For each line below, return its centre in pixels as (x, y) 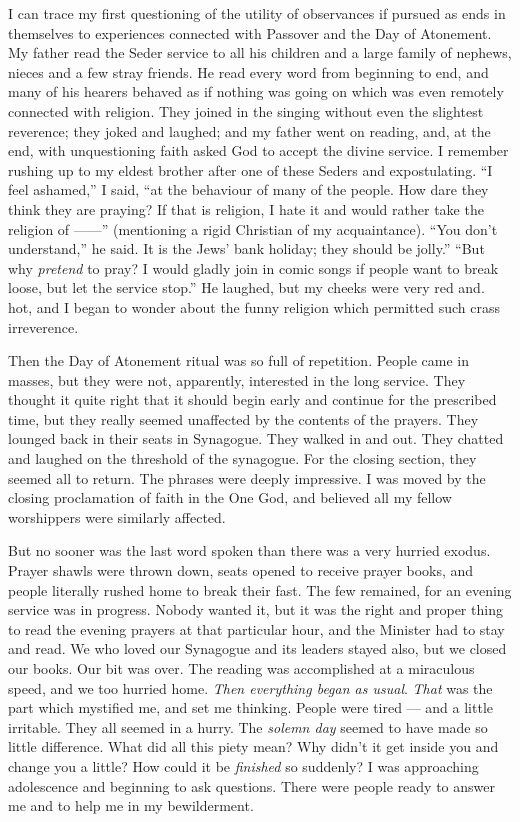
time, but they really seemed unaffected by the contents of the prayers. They (243, 418)
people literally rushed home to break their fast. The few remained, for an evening (260, 589)
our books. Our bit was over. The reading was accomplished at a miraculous (241, 668)
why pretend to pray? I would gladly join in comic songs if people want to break (253, 267)
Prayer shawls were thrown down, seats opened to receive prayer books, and (241, 570)
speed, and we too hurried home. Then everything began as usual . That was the (250, 687)
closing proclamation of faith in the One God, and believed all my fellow (230, 497)
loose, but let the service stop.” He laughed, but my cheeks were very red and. (246, 287)
